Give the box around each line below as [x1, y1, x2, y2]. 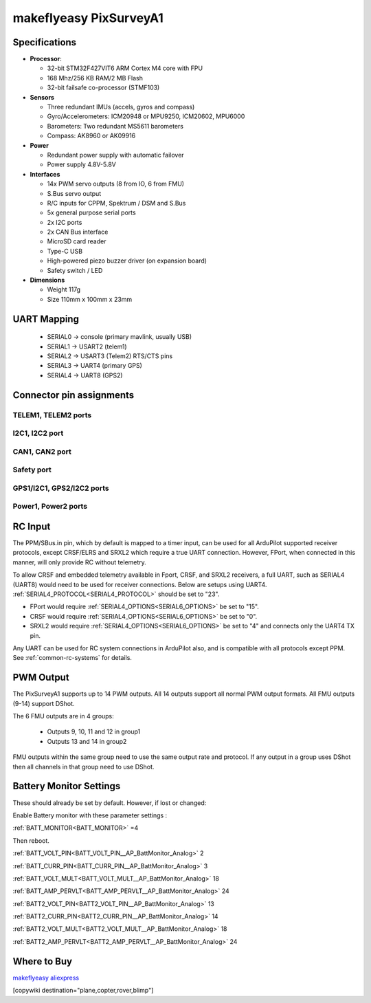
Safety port [12, 465, 52, 474]
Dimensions [30, 276, 65, 285]
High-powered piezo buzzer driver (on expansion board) [47, 256, 207, 265]
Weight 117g [47, 285, 81, 294]
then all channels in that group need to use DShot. [12, 762, 155, 771]
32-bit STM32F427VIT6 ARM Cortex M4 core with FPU [47, 64, 203, 72]
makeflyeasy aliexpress [12, 973, 79, 982]
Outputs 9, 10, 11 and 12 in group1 [47, 727, 141, 736]
